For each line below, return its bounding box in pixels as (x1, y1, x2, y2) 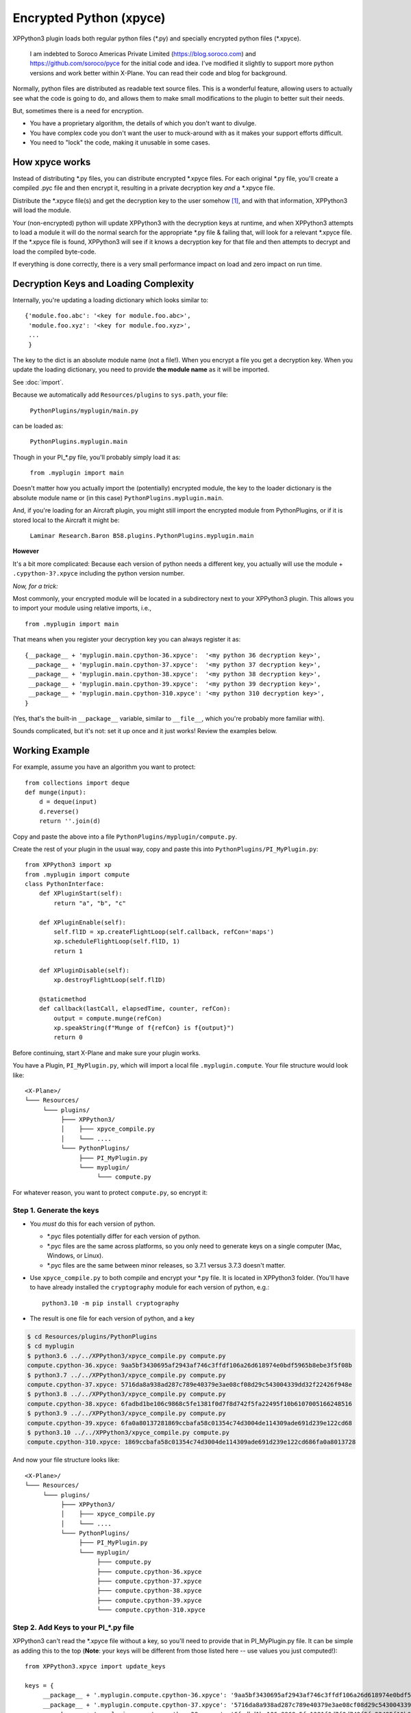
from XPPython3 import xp (25, 861, 112, 869)
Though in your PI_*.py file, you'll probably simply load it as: (12, 453, 181, 461)
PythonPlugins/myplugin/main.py (29, 406, 138, 415)
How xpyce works (12, 156, 91, 168)
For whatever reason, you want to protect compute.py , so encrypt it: (12, 1188, 208, 1196)
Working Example (12, 745, 90, 756)
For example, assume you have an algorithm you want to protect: (12, 763, 196, 771)
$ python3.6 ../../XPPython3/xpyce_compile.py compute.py (27, 1352, 226, 1359)
